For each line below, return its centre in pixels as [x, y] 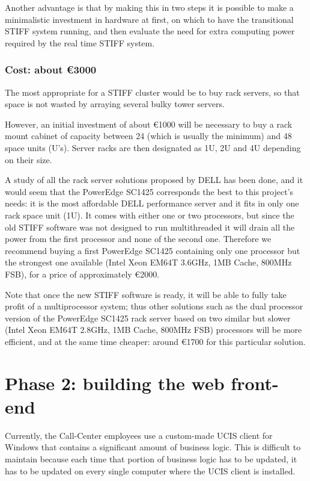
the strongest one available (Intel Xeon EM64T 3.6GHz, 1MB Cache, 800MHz [148, 262]
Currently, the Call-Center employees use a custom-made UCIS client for [139, 435]
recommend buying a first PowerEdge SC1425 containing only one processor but [153, 250]
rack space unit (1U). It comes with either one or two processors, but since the [150, 215]
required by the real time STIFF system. [80, 42]
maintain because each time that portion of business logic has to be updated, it [151, 458]
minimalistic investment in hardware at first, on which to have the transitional [149, 19]
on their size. [29, 159]
